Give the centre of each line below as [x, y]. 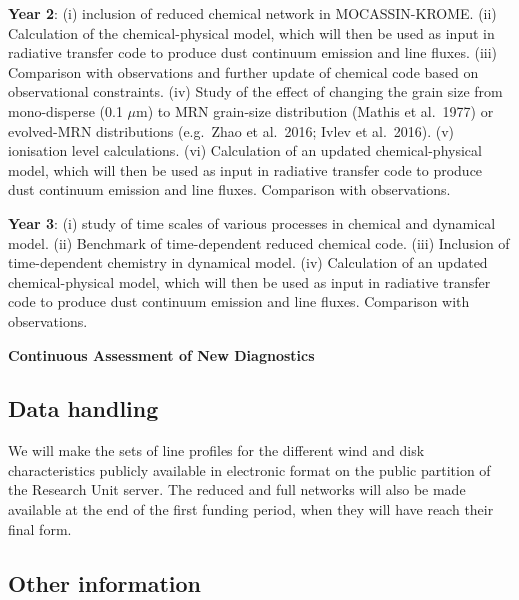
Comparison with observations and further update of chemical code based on [243, 71]
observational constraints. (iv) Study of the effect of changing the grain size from [255, 91]
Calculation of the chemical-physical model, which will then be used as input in [251, 32]
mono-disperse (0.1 [65, 110]
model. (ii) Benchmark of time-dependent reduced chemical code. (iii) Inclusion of [259, 242]
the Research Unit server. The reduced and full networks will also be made [237, 489]
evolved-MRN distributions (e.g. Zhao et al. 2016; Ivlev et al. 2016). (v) [231, 130]
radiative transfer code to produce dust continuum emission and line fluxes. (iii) [253, 52]
